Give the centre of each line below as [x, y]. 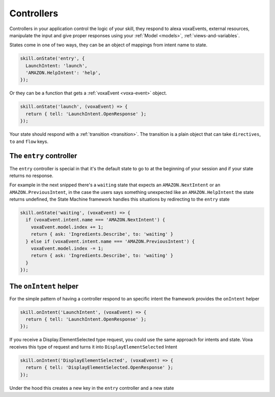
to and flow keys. [29, 141]
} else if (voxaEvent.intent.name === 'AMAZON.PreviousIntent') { [110, 241]
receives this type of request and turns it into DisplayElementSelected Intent [93, 346]
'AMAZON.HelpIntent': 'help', [63, 73]
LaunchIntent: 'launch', [57, 66]
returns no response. [31, 176]
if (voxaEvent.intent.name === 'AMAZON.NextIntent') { [95, 220]
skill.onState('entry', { [52, 58]
